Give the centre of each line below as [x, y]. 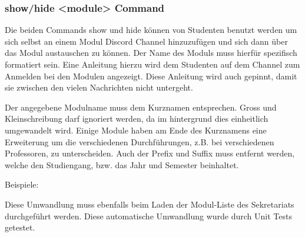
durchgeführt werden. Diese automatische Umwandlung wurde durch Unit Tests [148, 216]
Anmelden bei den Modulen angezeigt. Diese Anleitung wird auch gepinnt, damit [151, 76]
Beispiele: [22, 184]
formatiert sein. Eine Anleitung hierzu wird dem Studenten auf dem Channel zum [152, 64]
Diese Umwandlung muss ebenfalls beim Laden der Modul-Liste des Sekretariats [150, 204]
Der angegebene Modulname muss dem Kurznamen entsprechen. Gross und [141, 107]
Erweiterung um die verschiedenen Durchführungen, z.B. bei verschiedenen [140, 141]
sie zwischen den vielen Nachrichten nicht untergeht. [99, 87]
